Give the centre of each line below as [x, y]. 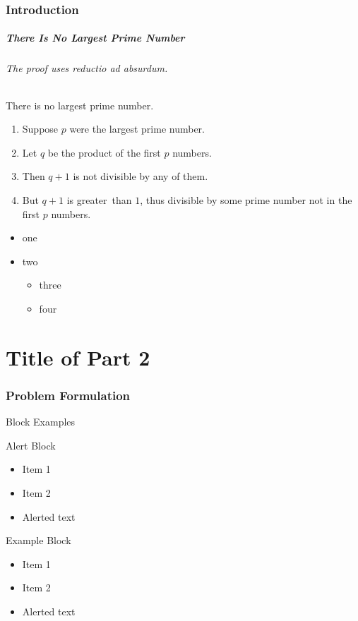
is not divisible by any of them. [141, 176]
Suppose [40, 129]
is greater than [99, 199]
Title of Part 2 [78, 357]
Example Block [38, 540]
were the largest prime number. [137, 129]
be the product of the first [104, 152]
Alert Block [31, 445]
